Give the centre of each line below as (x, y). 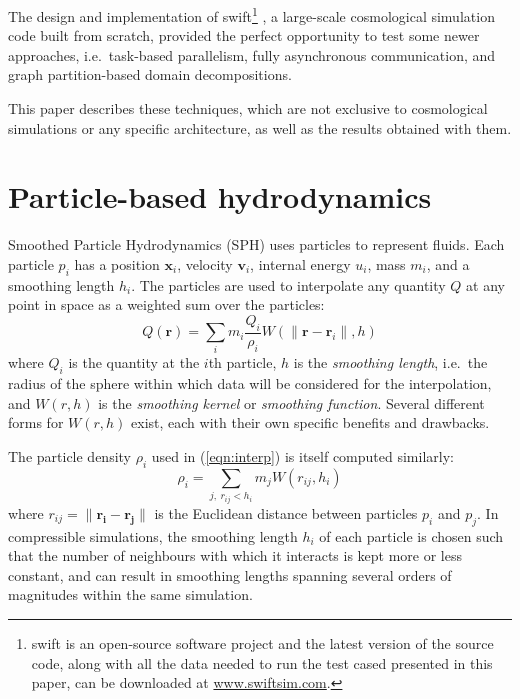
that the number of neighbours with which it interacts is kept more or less (235, 555)
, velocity (205, 263)
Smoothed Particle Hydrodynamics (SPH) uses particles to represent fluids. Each (256, 244)
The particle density (70, 456)
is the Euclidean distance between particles (286, 512)
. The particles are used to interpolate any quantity (288, 284)
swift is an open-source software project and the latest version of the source (262, 643)
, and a (448, 263)
